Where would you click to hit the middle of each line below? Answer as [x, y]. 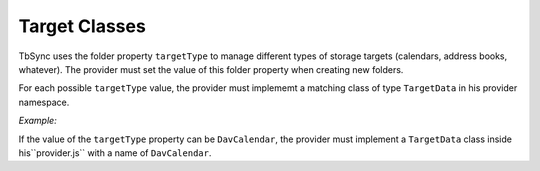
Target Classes [82, 26]
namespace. [44, 102]
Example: [37, 121]
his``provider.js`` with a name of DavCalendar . [115, 152]
